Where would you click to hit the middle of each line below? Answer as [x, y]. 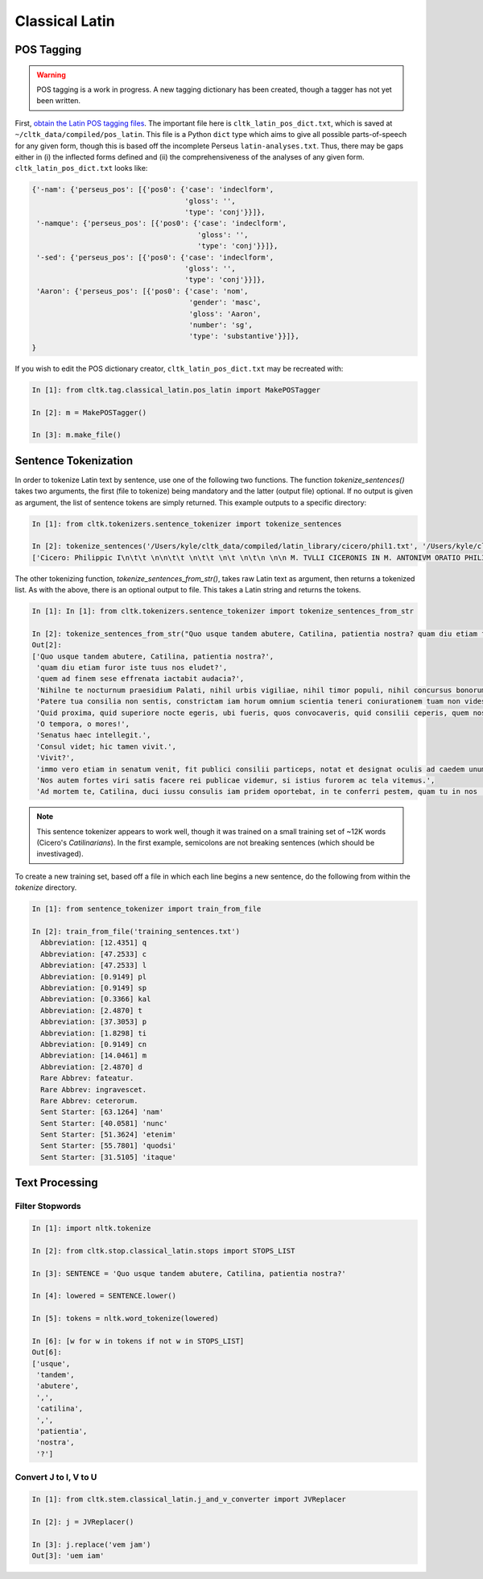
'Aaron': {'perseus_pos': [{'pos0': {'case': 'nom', [142, 291]
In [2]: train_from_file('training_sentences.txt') [136, 932]
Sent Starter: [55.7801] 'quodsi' [109, 1146]
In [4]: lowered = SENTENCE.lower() [104, 1296]
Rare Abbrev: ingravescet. [94, 1089]
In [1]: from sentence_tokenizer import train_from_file [147, 909]
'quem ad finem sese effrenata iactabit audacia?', [140, 679]
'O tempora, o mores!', [83, 724]
